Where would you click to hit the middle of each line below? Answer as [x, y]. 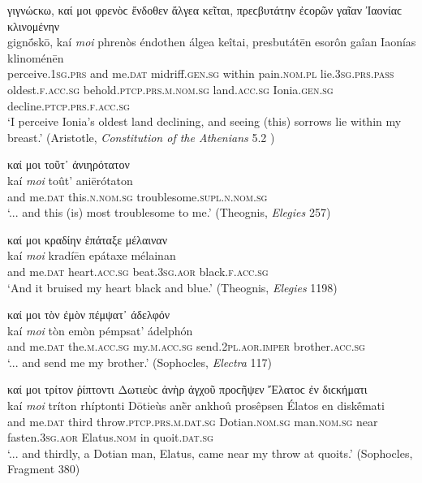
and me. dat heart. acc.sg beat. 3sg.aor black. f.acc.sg [138, 271]
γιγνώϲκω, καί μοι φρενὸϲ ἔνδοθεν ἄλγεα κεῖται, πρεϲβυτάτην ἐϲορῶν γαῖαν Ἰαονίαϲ [205, 10]
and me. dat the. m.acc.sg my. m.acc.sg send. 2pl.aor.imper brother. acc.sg [186, 346]
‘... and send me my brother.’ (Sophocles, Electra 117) [140, 362]
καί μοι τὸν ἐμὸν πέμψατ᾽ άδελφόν [89, 315]
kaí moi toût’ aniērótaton [70, 180]
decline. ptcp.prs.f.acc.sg [69, 105]
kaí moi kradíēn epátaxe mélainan [92, 255]
